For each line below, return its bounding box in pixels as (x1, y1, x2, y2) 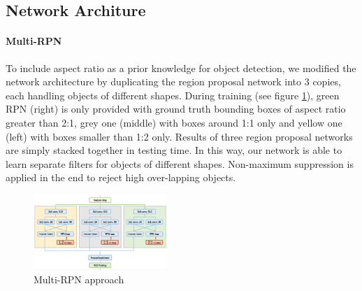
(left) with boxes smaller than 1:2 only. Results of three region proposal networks (6, 129, 353, 143)
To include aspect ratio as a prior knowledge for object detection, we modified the (6, 60, 356, 75)
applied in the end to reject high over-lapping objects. (6, 170, 236, 185)
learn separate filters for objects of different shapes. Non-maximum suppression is (6, 156, 354, 171)
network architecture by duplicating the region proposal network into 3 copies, (6, 74, 341, 89)
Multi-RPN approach (34, 272, 124, 287)
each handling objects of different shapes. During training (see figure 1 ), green (6, 87, 340, 102)
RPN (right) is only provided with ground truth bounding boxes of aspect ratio (6, 101, 346, 116)
